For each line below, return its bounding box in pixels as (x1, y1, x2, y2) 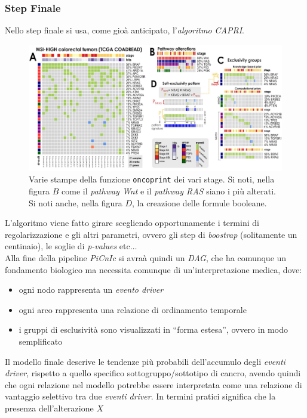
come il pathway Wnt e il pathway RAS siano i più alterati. (62, 185, 276, 197)
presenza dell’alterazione (5, 401, 94, 414)
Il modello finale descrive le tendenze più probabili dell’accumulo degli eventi (5, 355, 285, 367)
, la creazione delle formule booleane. (132, 196, 267, 209)
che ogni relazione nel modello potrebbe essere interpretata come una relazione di (5, 378, 302, 391)
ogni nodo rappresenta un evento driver (19, 283, 164, 296)
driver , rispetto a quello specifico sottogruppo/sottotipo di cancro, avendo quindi (5, 367, 301, 379)
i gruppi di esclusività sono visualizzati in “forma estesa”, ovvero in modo (19, 323, 288, 336)
